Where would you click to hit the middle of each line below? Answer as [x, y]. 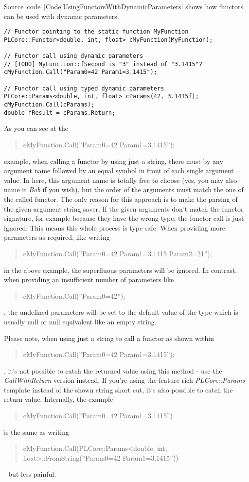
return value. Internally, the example [59, 399]
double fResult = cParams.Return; [60, 113]
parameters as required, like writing [57, 237]
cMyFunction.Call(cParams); [49, 105]
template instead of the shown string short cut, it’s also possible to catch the [118, 389]
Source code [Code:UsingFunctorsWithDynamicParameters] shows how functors [124, 6]
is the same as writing [37, 432]
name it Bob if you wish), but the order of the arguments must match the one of [124, 189]
